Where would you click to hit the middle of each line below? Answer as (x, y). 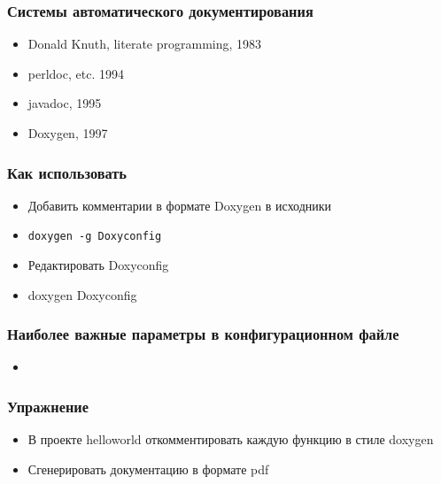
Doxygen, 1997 (68, 133)
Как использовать (67, 172)
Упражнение (48, 406)
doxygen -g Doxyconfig (95, 237)
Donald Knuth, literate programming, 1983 (145, 44)
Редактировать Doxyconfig (98, 265)
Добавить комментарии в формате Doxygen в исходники (180, 205)
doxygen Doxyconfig (82, 294)
